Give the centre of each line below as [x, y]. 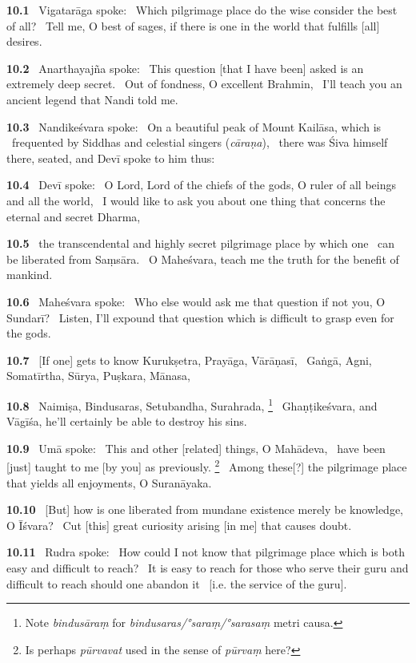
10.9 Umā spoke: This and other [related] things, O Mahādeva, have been [196, 448]
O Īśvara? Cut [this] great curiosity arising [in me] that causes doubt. [179, 525]
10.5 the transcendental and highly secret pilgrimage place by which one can [201, 243]
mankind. [30, 275]
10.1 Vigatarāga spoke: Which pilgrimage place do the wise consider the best [202, 10]
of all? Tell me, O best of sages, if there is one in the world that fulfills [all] [193, 25]
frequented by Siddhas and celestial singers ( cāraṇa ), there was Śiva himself [200, 142]
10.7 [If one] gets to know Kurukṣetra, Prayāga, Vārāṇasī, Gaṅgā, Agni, [189, 360]
